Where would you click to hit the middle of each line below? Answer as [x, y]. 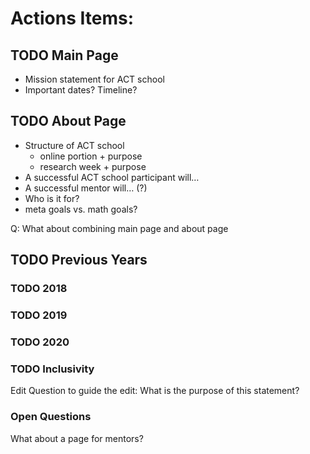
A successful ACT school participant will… [112, 177]
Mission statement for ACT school [94, 79]
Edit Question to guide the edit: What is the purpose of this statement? [155, 391]
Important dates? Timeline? [81, 90]
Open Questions [51, 417]
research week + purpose [93, 166]
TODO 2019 [39, 315]
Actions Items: [72, 18]
